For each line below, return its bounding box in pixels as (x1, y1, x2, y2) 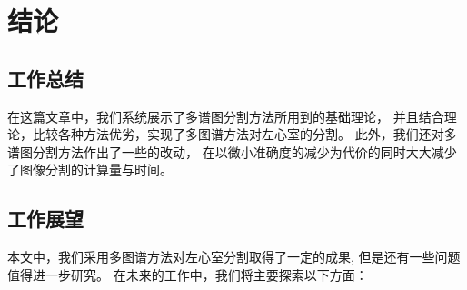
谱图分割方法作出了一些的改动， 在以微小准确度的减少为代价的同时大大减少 (7, 142, 457, 161)
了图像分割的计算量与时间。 (7, 160, 173, 179)
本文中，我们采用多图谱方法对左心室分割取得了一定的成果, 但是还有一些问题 (7, 247, 461, 266)
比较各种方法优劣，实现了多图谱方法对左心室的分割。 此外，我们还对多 (32, 125, 457, 144)
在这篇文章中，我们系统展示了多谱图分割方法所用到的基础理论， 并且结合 (7, 106, 444, 125)
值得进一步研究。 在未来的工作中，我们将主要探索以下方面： (7, 265, 368, 284)
